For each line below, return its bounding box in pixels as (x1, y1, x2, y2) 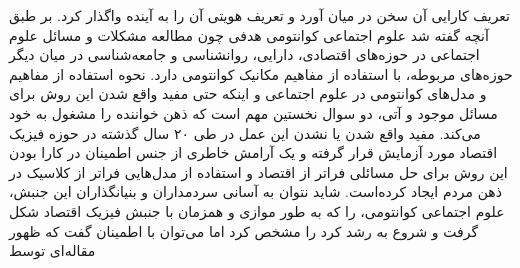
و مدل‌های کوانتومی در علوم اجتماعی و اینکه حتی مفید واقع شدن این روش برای (9, 83, 487, 104)
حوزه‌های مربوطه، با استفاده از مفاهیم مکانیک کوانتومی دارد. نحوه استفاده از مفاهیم (9, 63, 513, 84)
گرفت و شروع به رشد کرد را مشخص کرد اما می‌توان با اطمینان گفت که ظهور (9, 220, 479, 241)
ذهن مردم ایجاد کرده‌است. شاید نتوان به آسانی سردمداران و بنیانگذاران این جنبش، (9, 181, 502, 202)
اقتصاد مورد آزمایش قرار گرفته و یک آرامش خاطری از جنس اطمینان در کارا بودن (9, 142, 498, 163)
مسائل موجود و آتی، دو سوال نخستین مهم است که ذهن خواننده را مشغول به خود (9, 102, 498, 123)
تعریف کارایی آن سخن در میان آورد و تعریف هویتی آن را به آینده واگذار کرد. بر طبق (9, 5, 511, 25)
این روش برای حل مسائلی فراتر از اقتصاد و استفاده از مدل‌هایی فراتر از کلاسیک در (9, 161, 508, 182)
